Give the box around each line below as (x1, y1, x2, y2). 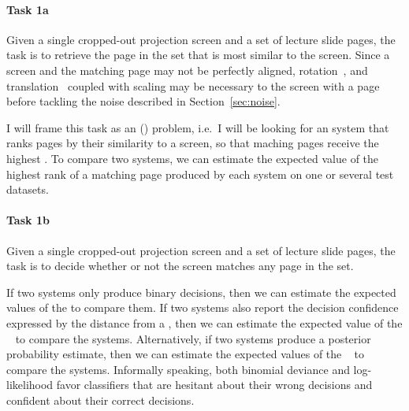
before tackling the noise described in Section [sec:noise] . (6, 93, 281, 109)
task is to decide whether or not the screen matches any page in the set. (6, 257, 354, 274)
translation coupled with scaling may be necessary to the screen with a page (6, 77, 380, 94)
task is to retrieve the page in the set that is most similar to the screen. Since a (6, 46, 390, 63)
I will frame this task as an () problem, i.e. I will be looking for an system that (6, 119, 389, 135)
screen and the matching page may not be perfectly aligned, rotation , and (6, 61, 368, 78)
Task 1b (6, 212, 50, 228)
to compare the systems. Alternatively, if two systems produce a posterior (15, 330, 371, 346)
